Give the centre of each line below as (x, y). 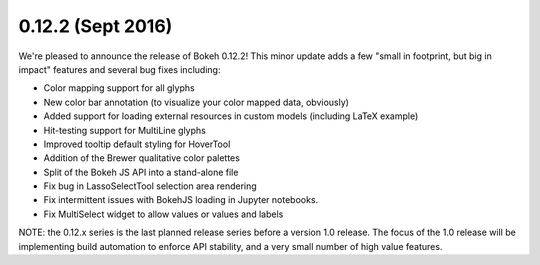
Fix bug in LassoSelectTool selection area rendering (150, 186)
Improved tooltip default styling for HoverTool (137, 144)
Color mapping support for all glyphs (119, 88)
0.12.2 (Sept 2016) (95, 26)
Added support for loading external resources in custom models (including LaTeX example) (231, 116)
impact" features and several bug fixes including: (119, 69)
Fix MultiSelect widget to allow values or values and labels (163, 214)
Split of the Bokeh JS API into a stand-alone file (141, 172)
